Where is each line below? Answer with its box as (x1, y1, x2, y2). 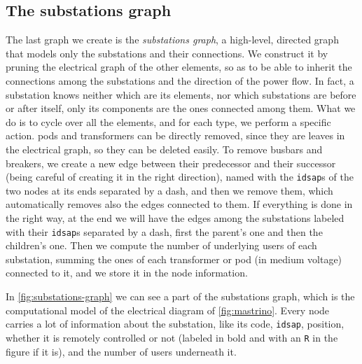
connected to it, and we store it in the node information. (6, 265, 248, 280)
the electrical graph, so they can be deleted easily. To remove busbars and (6, 141, 323, 156)
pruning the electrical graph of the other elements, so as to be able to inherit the (6, 59, 352, 74)
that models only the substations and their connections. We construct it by (6, 45, 328, 60)
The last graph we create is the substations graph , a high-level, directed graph (6, 32, 339, 47)
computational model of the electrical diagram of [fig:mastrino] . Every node (6, 302, 330, 317)
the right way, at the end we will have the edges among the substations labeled (6, 210, 344, 225)
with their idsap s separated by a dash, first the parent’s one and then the (6, 224, 323, 239)
